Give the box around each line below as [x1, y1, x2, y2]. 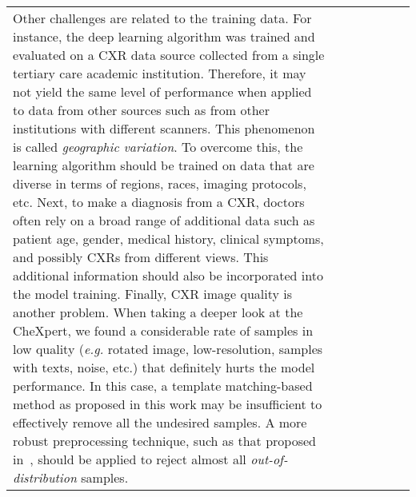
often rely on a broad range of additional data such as [13, 211, 315, 229]
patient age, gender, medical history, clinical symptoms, [13, 229, 324, 248]
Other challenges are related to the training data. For [13, 9, 312, 27]
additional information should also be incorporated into [13, 266, 323, 284]
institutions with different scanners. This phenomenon [13, 119, 315, 137]
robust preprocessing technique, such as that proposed [13, 431, 316, 450]
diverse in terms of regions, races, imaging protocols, [13, 174, 306, 193]
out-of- [250, 450, 288, 468]
